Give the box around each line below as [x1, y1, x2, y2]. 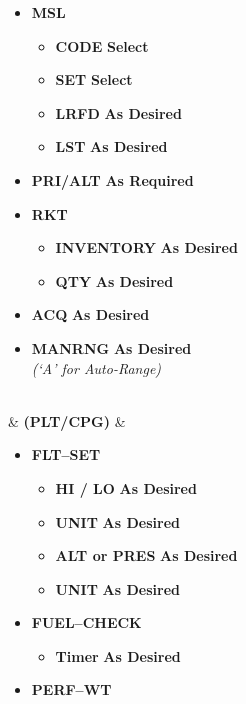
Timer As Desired [55, 645, 181, 666]
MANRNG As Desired [31, 337, 192, 358]
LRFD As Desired [55, 102, 182, 123]
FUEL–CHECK [31, 612, 142, 633]
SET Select [55, 69, 133, 90]
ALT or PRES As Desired [55, 545, 238, 566]
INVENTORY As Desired [55, 237, 238, 258]
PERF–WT [31, 679, 112, 700]
